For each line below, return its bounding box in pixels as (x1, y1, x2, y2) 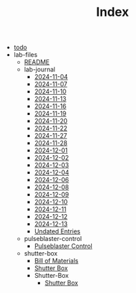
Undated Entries (34, 227, 81, 236)
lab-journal (23, 65, 55, 73)
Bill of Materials (34, 257, 79, 265)
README (23, 58, 50, 66)
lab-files (13, 51, 38, 59)
